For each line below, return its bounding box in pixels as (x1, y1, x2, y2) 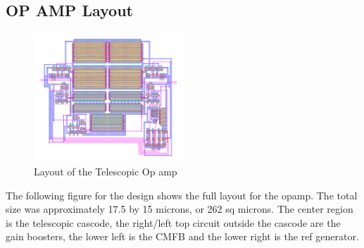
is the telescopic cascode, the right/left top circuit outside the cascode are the (6, 215, 341, 230)
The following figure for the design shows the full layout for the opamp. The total (6, 187, 358, 202)
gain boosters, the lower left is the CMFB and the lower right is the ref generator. (6, 229, 359, 244)
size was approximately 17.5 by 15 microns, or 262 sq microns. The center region (6, 201, 353, 216)
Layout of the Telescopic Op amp (34, 163, 177, 178)
